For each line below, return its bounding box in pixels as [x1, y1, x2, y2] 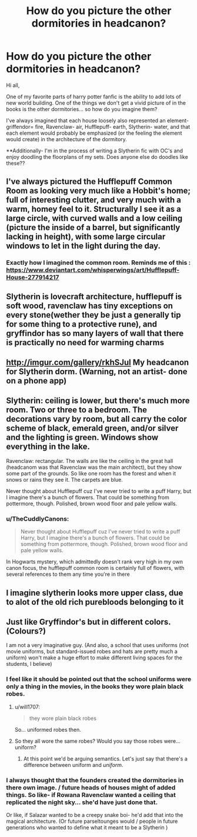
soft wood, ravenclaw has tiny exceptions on [6, 301, 173, 311]
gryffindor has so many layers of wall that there [6, 328, 184, 338]
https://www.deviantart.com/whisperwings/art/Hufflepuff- [6, 266, 180, 274]
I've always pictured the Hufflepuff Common [6, 176, 172, 186]
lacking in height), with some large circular [6, 232, 166, 242]
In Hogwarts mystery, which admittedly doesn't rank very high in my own [6, 558, 183, 565]
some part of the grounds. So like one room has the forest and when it [6, 469, 176, 477]
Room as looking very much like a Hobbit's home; [6, 186, 191, 196]
